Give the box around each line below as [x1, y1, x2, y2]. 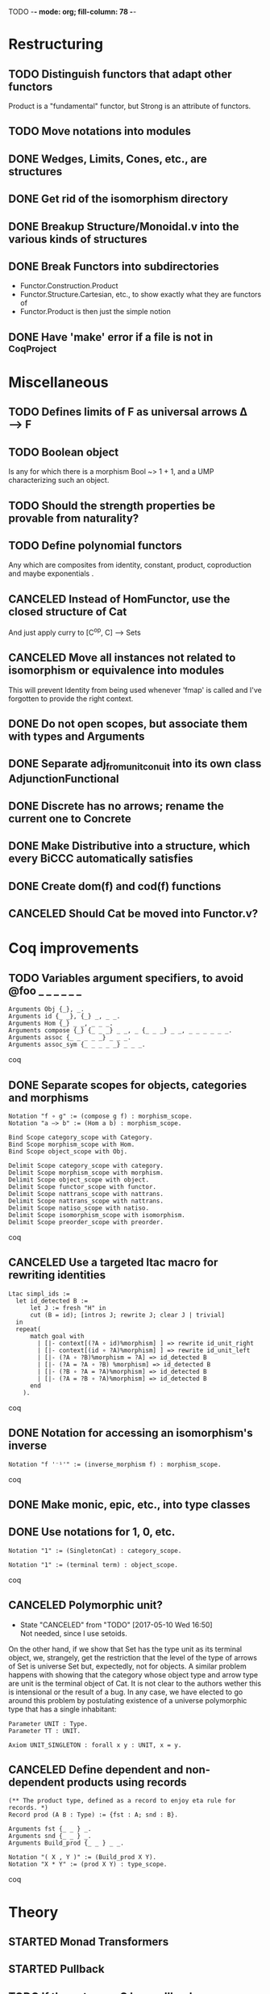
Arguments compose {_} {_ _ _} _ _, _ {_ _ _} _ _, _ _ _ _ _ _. [8, 1026, 232, 1035]
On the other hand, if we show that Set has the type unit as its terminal [8, 1643, 243, 1654]
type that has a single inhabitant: [8, 1704, 117, 1714]
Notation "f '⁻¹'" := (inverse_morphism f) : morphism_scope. [8, 1460, 222, 1468]
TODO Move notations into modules [8, 124, 192, 138]
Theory [8, 1903, 59, 1921]
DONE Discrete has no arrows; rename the [8, 800, 224, 812]
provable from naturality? [8, 511, 139, 525]
